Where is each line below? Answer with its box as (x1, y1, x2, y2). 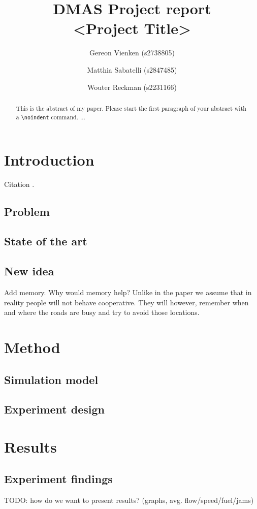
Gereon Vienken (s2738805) (89, 47, 175, 58)
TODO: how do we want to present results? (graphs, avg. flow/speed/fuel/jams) (4, 495, 254, 505)
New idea (4, 263, 54, 279)
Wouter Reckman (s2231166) (87, 81, 177, 92)
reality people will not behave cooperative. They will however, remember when (4, 297, 249, 307)
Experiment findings (4, 471, 113, 487)
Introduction (4, 149, 94, 170)
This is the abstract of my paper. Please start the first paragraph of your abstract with (16, 104, 246, 112)
